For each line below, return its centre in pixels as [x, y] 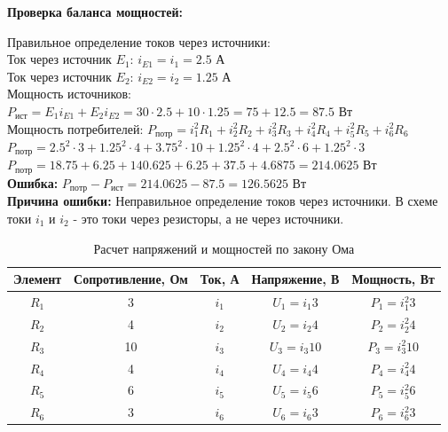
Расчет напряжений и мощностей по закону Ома [224, 248]
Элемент [38, 279]
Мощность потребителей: [75, 128]
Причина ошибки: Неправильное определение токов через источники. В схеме [223, 201]
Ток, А [220, 279]
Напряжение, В [295, 279]
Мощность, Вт [393, 279]
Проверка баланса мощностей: [95, 12]
